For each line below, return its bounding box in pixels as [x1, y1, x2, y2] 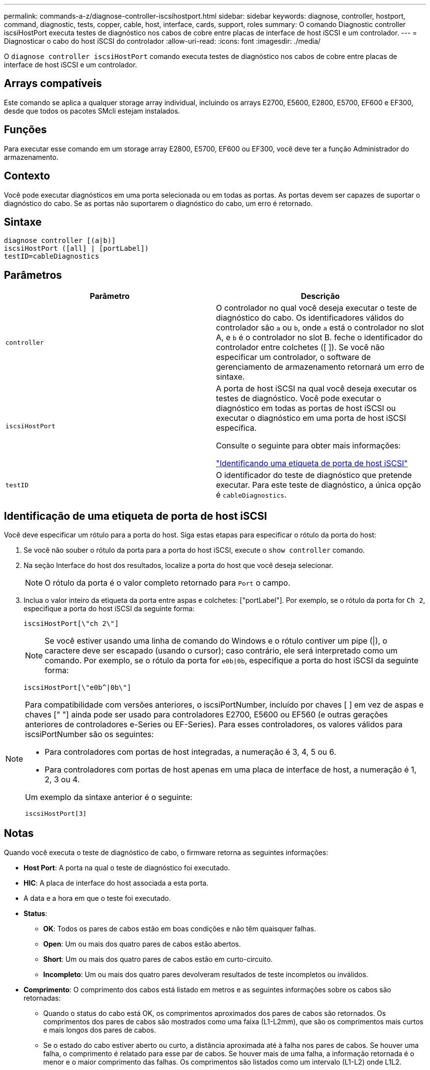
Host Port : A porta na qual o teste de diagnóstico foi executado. [24, 863, 230, 872]
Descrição [300, 291, 340, 301]
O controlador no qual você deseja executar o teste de [216, 303, 417, 313]
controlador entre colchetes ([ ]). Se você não [216, 342, 385, 353]
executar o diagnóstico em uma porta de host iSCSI [216, 413, 406, 423]
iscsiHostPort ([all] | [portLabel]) [4, 244, 149, 253]
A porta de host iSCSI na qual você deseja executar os [216, 384, 417, 394]
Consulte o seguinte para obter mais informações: [216, 441, 401, 451]
